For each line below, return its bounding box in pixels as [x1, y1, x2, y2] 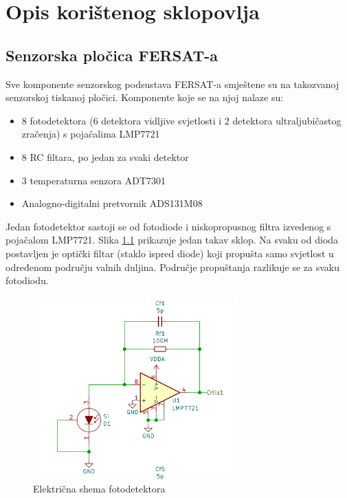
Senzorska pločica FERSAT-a [5, 44, 218, 65]
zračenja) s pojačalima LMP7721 [21, 127, 160, 141]
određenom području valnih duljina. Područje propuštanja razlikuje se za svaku [5, 259, 340, 274]
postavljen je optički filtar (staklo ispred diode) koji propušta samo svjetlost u [5, 246, 334, 260]
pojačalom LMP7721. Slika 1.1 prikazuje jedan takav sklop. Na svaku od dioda [5, 232, 339, 247]
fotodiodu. [5, 273, 49, 288]
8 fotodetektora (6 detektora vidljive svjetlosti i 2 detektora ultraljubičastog [21, 113, 342, 127]
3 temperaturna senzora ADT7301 [21, 173, 166, 187]
